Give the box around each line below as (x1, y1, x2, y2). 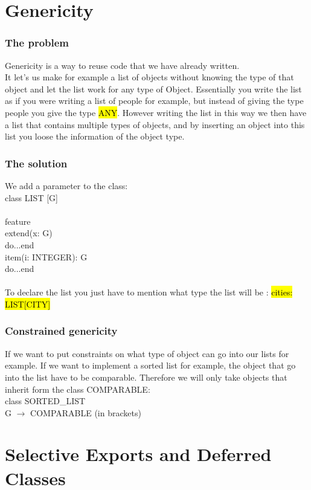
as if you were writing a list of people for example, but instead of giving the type (5, 94, 304, 107)
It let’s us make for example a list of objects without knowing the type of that (5, 71, 294, 83)
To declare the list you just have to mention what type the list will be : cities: (5, 286, 293, 298)
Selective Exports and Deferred (5, 442, 272, 466)
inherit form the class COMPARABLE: (5, 382, 150, 395)
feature (5, 214, 31, 227)
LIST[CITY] (5, 297, 51, 310)
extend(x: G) (5, 227, 53, 239)
